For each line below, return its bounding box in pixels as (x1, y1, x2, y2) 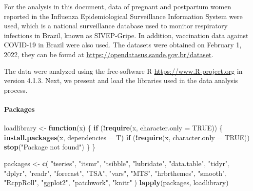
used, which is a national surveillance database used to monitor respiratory (4, 21, 228, 31)
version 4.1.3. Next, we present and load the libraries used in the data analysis (4, 75, 238, 85)
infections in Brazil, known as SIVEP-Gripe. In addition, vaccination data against (4, 30, 249, 40)
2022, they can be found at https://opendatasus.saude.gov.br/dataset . (4, 49, 214, 59)
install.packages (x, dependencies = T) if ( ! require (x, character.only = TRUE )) (4, 132, 250, 142)
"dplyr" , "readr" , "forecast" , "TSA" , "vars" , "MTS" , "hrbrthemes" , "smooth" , (4, 168, 227, 178)
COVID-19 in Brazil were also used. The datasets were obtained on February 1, (4, 40, 242, 50)
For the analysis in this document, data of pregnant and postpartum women (4, 1, 232, 11)
